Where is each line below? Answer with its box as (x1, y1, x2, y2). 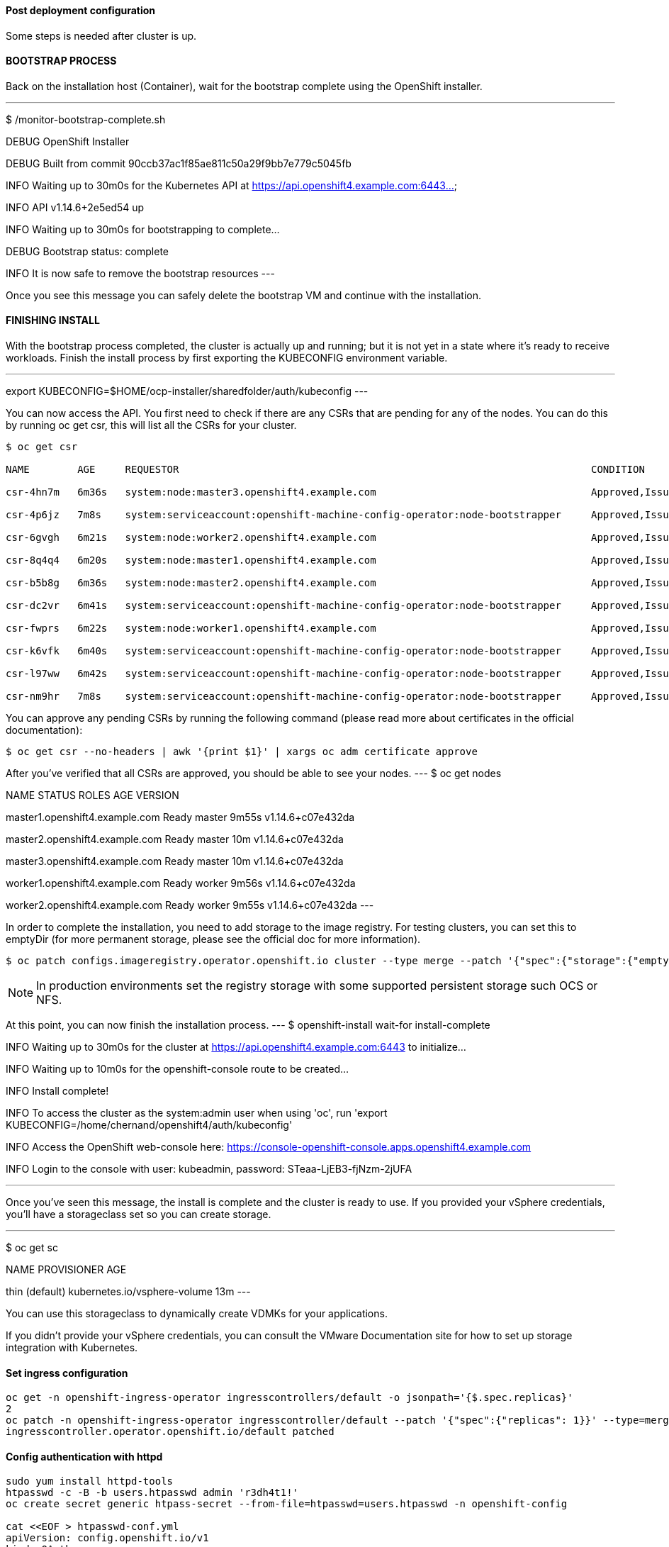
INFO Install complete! (6, 1085, 109, 1098)
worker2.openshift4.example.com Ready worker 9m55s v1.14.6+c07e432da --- (6, 899, 374, 912)
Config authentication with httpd (6, 1450, 163, 1463)
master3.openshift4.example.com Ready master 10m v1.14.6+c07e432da (6, 855, 344, 868)
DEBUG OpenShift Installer (6, 135, 130, 147)
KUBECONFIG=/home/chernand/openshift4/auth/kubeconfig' (6, 1119, 293, 1132)
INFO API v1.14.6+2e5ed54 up (6, 201, 145, 213)
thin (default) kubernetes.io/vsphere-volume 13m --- (6, 1285, 251, 1298)
